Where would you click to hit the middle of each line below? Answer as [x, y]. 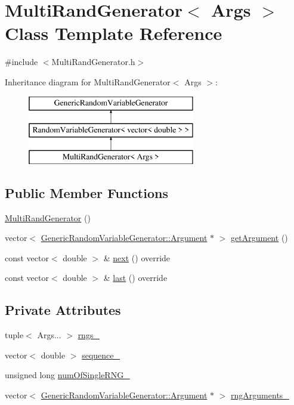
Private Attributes [63, 310]
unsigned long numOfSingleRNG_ [67, 375]
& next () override [137, 257]
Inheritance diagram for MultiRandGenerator [88, 81]
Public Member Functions [86, 192]
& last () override [135, 278]
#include [21, 62]
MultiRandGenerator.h [93, 62]
